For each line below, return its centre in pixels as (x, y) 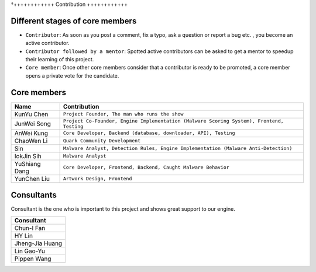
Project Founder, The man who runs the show (123, 114)
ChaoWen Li (31, 141)
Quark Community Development (102, 141)
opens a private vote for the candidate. (72, 75)
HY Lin (24, 235)
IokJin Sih (28, 156)
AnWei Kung (31, 133)
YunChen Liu (32, 179)
